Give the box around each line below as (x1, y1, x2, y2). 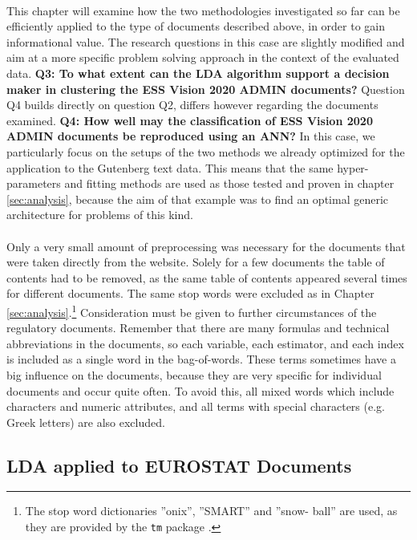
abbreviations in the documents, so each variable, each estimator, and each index (6, 335, 404, 351)
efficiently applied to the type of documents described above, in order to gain (6, 18, 385, 35)
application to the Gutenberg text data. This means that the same (6, 159, 334, 176)
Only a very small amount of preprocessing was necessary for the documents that (6, 238, 406, 254)
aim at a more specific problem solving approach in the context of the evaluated (6, 49, 399, 66)
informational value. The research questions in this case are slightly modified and (6, 33, 405, 50)
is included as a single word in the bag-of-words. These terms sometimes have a (6, 351, 396, 367)
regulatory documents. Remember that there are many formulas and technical (6, 319, 390, 336)
